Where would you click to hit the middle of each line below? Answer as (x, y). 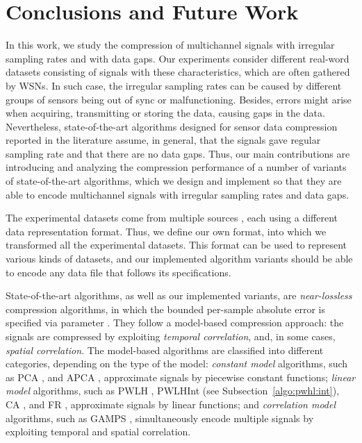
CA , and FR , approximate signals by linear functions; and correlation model (171, 404)
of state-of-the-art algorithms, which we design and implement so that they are (174, 181)
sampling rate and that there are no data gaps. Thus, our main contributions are (178, 153)
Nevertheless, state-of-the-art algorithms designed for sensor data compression (172, 126)
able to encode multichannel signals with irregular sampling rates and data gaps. (178, 194)
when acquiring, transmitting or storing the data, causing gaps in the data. (165, 113)
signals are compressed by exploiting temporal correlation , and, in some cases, (171, 336)
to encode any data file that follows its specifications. (118, 272)
